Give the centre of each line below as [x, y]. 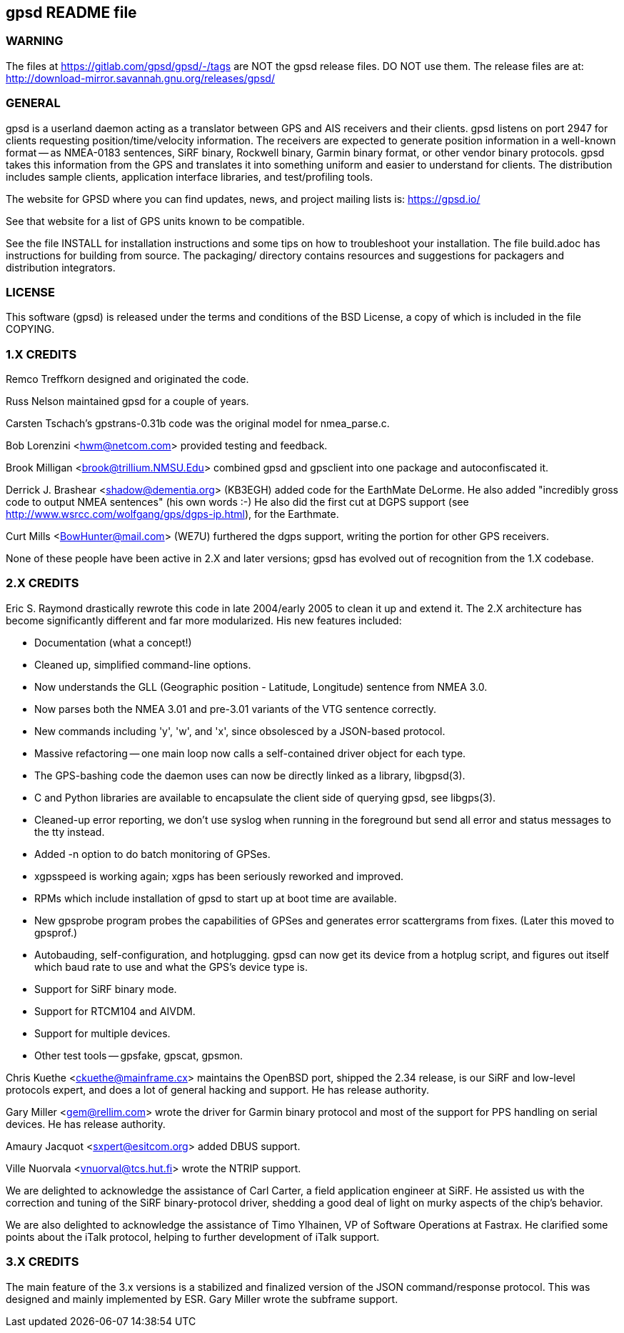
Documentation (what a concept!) [113, 642]
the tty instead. [70, 832]
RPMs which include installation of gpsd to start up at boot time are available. [216, 898]
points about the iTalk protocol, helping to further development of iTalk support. [193, 1237]
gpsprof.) [56, 932]
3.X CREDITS [42, 1262]
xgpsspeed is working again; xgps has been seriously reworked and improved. [219, 876]
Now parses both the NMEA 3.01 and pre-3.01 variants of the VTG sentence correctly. [236, 709]
